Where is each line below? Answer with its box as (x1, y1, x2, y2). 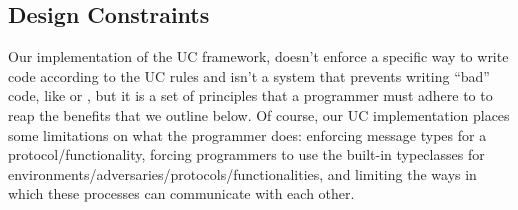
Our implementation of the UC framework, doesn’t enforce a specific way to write (8, 46, 509, 67)
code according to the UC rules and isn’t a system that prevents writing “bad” (8, 65, 490, 86)
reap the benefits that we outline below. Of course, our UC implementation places (8, 104, 510, 125)
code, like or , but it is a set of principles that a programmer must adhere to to (8, 85, 493, 106)
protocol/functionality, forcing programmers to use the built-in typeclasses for (8, 144, 485, 165)
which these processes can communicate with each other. (8, 183, 355, 204)
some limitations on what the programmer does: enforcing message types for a (8, 124, 487, 145)
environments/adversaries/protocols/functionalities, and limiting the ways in (8, 163, 477, 184)
